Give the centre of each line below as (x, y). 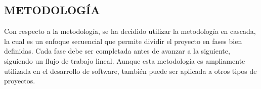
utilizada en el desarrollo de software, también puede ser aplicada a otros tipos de (130, 71)
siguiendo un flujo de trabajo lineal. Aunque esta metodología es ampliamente (125, 60)
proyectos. (20, 81)
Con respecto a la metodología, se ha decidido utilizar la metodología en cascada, (130, 31)
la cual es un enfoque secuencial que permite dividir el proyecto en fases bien (123, 41)
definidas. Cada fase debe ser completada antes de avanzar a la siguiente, (117, 51)
